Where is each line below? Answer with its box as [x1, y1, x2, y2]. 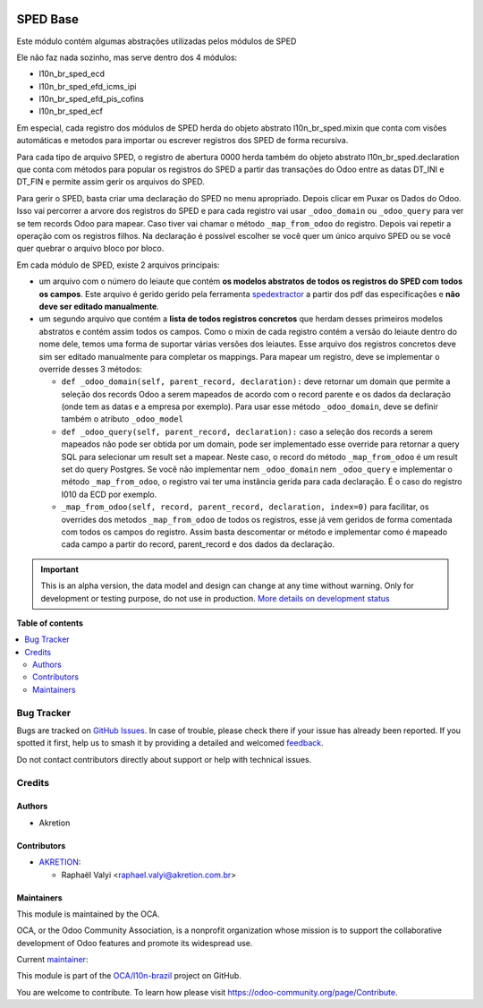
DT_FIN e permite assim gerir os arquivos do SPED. [16, 176, 205, 187]
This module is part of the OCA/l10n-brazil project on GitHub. [16, 970, 241, 981]
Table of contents [16, 618, 84, 628]
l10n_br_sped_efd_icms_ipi [38, 81, 137, 91]
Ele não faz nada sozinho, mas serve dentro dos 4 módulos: [16, 52, 238, 63]
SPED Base [16, 12, 80, 27]
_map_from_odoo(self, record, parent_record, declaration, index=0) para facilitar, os [61, 501, 429, 512]
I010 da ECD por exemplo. [61, 489, 157, 500]
